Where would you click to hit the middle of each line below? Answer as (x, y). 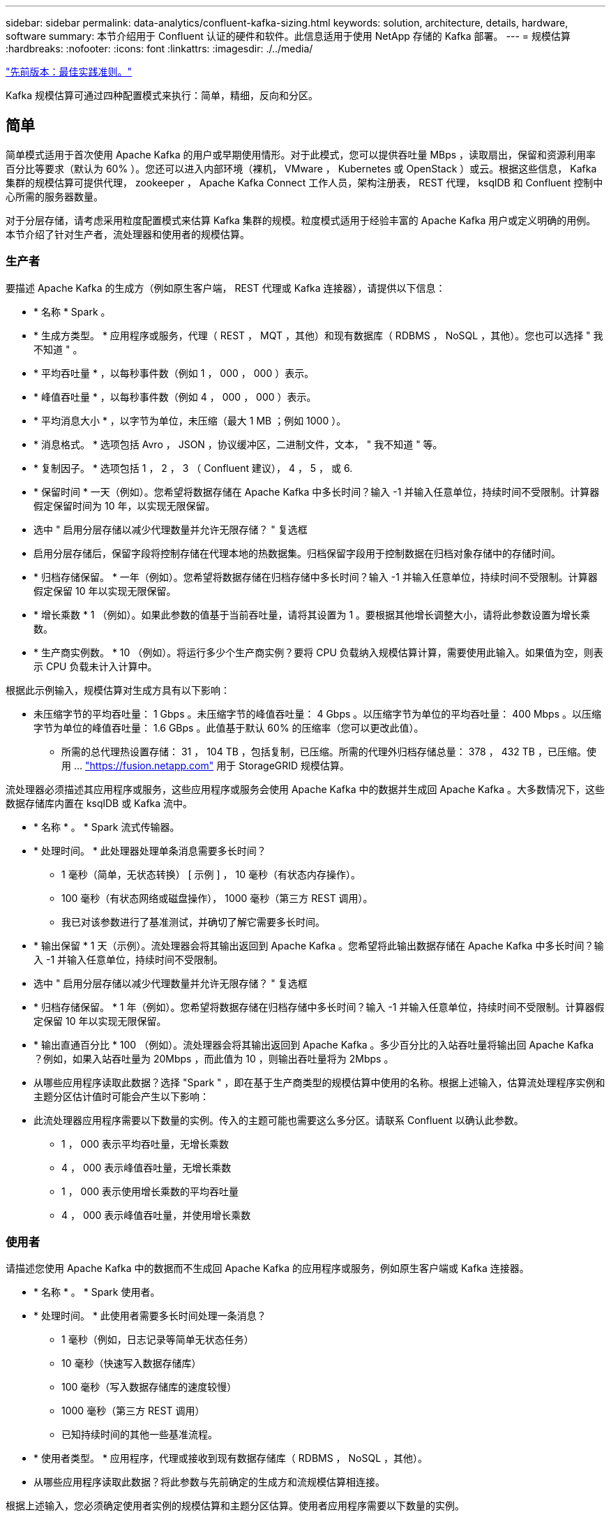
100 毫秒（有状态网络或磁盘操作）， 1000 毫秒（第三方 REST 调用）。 (217, 898)
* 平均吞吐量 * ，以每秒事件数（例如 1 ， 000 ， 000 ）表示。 (174, 373)
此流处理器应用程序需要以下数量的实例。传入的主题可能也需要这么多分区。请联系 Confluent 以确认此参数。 (279, 1120)
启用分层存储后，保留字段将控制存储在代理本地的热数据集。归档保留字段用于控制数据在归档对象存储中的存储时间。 (297, 553)
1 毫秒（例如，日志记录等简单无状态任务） (158, 1340)
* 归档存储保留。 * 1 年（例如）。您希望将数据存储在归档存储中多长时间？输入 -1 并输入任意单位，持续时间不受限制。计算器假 (319, 1007)
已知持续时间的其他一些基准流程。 (139, 1435)
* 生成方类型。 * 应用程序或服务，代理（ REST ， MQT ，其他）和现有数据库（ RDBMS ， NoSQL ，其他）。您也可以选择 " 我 (318, 335)
